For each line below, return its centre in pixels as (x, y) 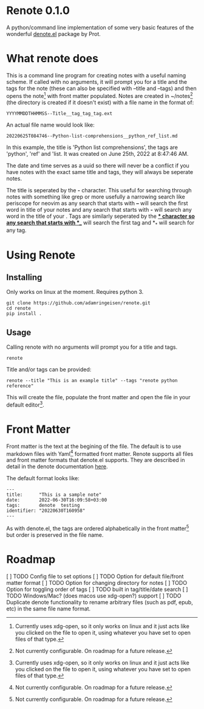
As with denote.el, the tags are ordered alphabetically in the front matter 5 (98, 528)
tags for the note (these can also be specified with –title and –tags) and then (101, 88)
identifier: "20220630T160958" (46, 511)
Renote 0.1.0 (38, 11)
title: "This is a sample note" (54, 495)
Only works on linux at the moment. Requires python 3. (75, 292)
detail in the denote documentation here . (57, 467)
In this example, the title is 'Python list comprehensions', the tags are (92, 147)
